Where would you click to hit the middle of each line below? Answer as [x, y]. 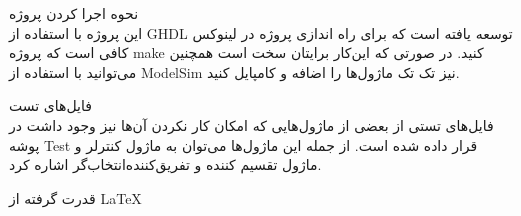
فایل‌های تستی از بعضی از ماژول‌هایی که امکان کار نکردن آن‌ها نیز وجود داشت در [251, 124]
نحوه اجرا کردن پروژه [74, 13]
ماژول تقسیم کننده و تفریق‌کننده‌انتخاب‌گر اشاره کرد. [165, 164]
